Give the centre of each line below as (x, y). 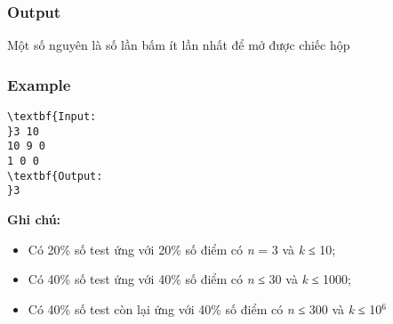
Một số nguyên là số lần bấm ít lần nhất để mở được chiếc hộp (179, 45)
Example (39, 84)
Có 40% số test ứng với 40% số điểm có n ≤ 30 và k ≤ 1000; (189, 279)
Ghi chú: (34, 219)
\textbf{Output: (55, 176)
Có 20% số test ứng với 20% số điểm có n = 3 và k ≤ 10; (182, 249)
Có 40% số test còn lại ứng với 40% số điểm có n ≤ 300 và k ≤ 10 (205, 308)
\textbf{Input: (52, 117)
